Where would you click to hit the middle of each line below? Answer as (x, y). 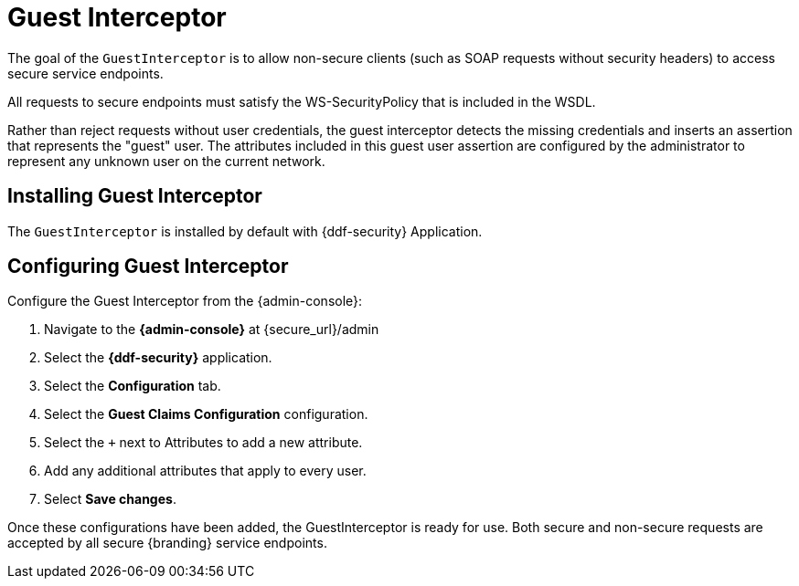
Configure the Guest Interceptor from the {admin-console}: (185, 301)
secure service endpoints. (85, 73)
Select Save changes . (110, 499)
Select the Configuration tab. (133, 386)
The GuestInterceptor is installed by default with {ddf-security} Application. (245, 231)
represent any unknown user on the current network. (166, 161)
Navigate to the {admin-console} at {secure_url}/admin (212, 330)
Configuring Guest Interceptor (148, 267)
